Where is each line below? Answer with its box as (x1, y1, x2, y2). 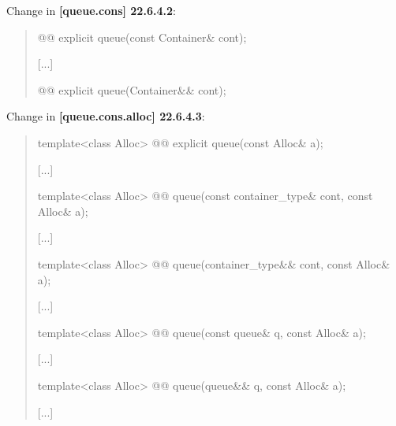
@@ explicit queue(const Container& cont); (37, 28, 247, 45)
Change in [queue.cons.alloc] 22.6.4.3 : (6, 108, 205, 124)
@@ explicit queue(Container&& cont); (37, 81, 226, 98)
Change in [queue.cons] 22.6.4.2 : (6, 2, 176, 18)
